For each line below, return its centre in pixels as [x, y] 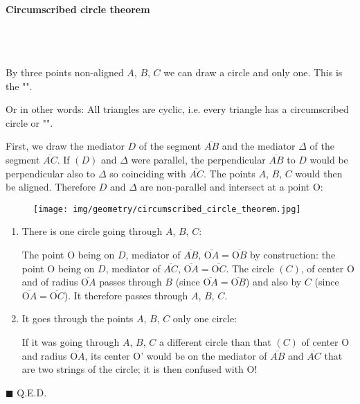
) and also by [274, 282]
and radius [44, 355]
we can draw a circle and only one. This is [253, 72]
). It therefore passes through [126, 295]
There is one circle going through [92, 231]
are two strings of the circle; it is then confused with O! [139, 369]
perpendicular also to [51, 173]
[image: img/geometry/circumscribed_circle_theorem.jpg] [167, 209]
